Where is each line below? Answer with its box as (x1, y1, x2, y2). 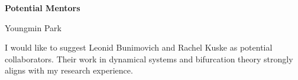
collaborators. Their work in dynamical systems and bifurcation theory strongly (5, 52, 293, 65)
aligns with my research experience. (5, 64, 133, 76)
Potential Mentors (5, 2, 80, 14)
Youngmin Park (5, 21, 61, 34)
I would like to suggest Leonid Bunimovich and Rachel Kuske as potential (5, 41, 273, 54)
